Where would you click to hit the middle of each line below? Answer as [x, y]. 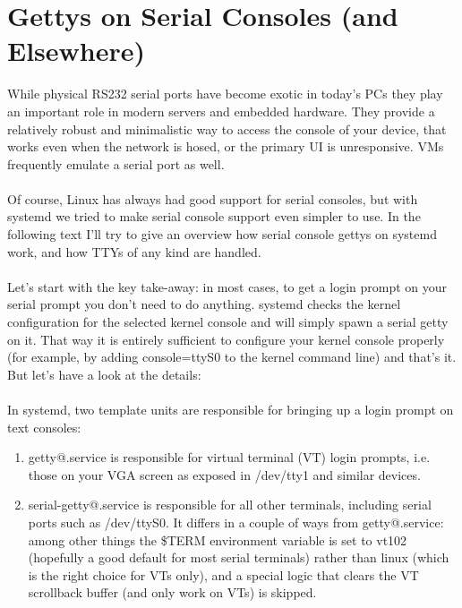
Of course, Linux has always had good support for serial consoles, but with [213, 198]
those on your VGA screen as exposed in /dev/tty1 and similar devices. [224, 474]
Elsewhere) [77, 51]
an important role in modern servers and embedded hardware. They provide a [221, 111]
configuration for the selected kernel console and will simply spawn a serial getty [228, 322]
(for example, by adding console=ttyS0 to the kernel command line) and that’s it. [232, 357]
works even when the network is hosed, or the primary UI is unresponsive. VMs [226, 146]
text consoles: [44, 427]
